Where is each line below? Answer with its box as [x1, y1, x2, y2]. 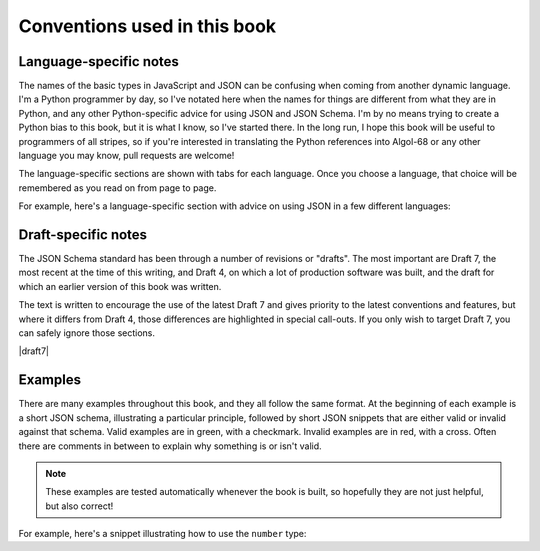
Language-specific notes [18, 53, 180, 70]
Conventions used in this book [18, 15, 277, 37]
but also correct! [45, 500, 114, 512]
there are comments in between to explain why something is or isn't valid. [18, 440, 322, 452]
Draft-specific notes [18, 226, 148, 243]
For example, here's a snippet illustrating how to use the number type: [18, 528, 307, 540]
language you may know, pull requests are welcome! [18, 150, 235, 162]
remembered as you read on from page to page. [18, 181, 217, 194]
